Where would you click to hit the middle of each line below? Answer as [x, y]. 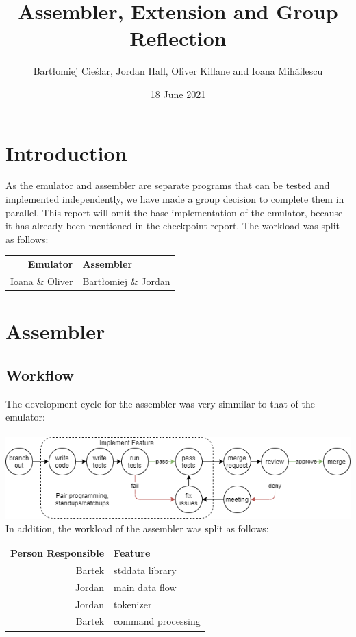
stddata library [145, 570]
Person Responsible [58, 553]
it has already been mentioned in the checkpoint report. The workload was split [173, 226]
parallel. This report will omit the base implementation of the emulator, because [174, 212]
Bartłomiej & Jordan [126, 281]
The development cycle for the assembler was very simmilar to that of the [160, 403]
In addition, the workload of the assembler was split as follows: [137, 528]
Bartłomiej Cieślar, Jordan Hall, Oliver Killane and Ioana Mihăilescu [178, 71]
